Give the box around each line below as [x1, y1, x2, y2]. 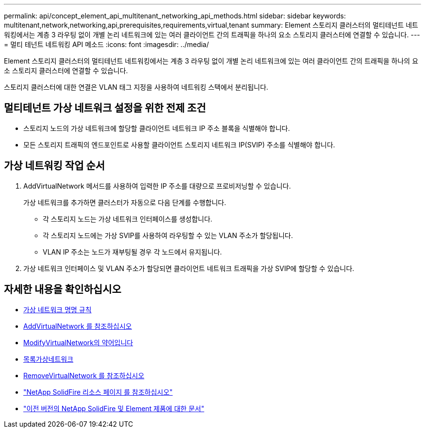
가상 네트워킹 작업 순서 [4, 160, 105, 172]
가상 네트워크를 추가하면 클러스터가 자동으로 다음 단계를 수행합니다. [23, 198, 226, 207]
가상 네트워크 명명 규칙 [23, 305, 92, 314]
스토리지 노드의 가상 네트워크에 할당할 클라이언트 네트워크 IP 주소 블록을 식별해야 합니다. [23, 124, 290, 132]
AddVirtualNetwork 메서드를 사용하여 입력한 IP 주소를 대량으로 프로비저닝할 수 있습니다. [23, 181, 291, 190]
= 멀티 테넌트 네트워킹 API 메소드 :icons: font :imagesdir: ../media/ [4, 40, 209, 48]
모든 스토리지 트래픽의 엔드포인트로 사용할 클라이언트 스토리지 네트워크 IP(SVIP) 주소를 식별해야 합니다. [23, 140, 335, 149]
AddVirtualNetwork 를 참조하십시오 [23, 321, 132, 330]
